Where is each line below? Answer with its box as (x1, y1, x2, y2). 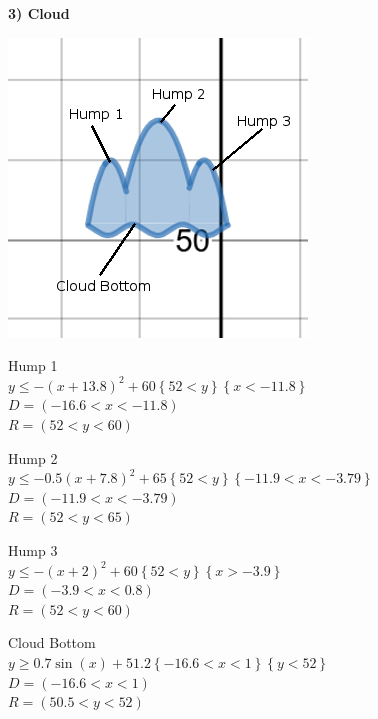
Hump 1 (8, 355, 58, 376)
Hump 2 (8, 447, 58, 468)
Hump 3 (8, 539, 58, 560)
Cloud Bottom (8, 632, 96, 653)
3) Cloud (8, 3, 70, 23)
